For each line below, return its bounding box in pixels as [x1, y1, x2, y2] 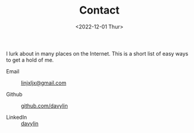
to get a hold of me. [6, 56, 54, 63]
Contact [79, 4, 120, 17]
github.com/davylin [21, 102, 68, 109]
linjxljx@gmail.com [21, 79, 67, 86]
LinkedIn [6, 113, 27, 121]
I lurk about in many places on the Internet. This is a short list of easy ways [6, 50, 189, 57]
